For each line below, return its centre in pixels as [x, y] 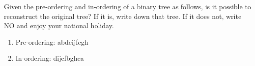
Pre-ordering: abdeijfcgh [52, 41]
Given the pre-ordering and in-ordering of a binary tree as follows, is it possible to [127, 6]
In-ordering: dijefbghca [50, 58]
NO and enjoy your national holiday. [59, 25]
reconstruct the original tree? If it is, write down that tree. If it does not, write [123, 16]
